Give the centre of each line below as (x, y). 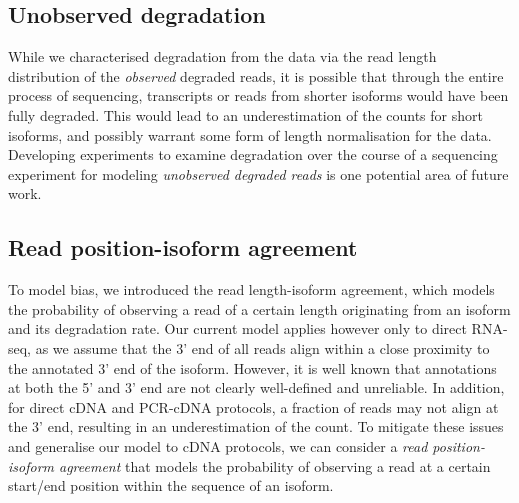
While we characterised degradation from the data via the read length (222, 56)
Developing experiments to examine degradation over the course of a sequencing (253, 154)
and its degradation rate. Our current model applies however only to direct (237, 328)
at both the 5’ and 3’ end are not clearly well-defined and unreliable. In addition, (256, 387)
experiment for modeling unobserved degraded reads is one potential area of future (258, 173)
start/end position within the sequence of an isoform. (171, 485)
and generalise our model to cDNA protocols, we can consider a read (218, 445)
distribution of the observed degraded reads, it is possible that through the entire (256, 75)
